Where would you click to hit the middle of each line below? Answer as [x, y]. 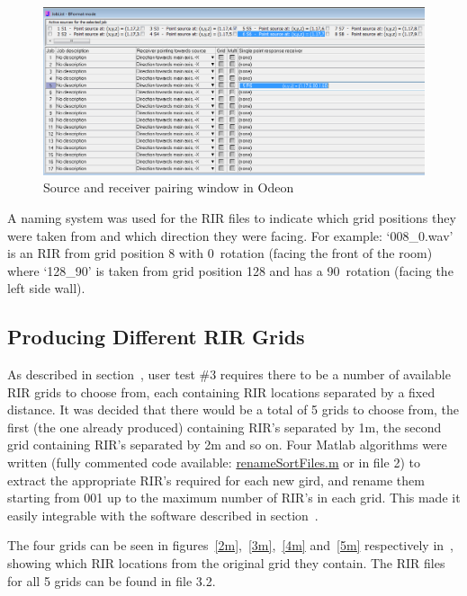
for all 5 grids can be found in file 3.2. [112, 580]
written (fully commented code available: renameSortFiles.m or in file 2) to [214, 463]
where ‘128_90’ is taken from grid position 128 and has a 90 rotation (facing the [230, 270]
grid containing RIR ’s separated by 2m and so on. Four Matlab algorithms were [227, 445]
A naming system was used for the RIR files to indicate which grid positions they [232, 217]
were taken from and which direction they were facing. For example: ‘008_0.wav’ [230, 235]
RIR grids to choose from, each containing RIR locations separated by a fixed [221, 391]
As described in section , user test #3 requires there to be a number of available [229, 374]
